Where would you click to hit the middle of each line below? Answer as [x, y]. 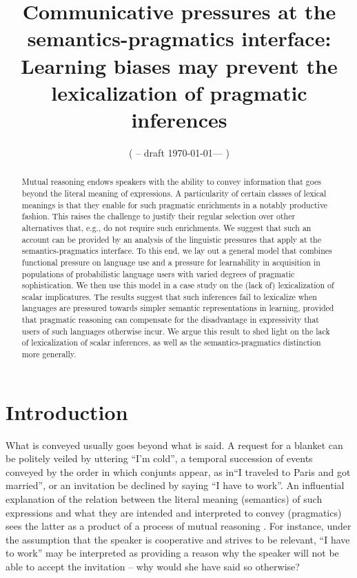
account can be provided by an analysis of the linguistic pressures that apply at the [171, 239]
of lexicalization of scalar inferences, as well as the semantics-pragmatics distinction [171, 342]
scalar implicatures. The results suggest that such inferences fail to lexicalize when [169, 296]
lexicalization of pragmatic [179, 92]
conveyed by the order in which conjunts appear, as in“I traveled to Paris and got [178, 471]
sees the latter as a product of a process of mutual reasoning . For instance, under [178, 526]
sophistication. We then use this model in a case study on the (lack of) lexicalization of [178, 285]
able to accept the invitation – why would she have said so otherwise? [153, 567]
